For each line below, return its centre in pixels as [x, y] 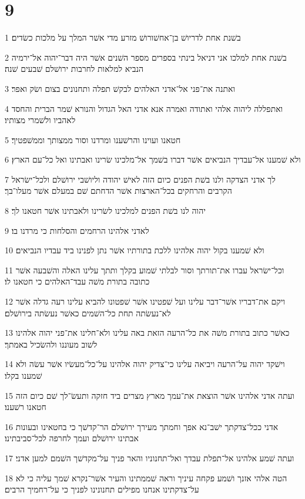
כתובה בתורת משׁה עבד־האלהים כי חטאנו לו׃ [77, 281]
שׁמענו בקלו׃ [24, 375]
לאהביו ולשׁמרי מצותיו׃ [40, 120]
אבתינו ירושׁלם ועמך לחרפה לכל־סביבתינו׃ [72, 438]
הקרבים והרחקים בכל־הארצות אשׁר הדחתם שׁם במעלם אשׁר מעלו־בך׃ [118, 191]
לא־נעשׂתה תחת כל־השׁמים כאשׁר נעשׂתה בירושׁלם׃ [88, 313]
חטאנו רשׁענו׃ [26, 407]
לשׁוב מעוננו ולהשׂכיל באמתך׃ [51, 344]
